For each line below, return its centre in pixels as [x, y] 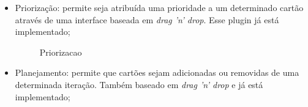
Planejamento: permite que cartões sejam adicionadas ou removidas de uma [157, 72]
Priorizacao [61, 52]
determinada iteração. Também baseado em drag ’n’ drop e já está [139, 84]
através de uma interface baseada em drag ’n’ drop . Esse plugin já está [147, 19]
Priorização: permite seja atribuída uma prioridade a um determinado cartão [159, 7]
